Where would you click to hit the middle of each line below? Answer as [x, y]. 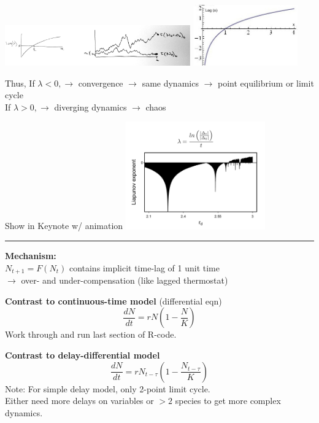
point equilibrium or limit [266, 83]
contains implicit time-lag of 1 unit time [144, 267]
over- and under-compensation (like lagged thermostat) [125, 280]
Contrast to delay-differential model [83, 355]
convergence [101, 83]
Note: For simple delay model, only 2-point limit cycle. [108, 388]
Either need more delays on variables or [79, 401]
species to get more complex [228, 401]
